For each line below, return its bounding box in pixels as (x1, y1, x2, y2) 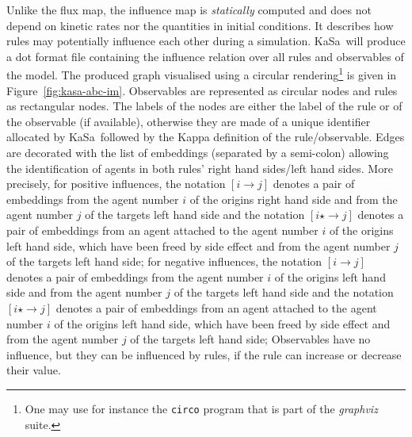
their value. (6, 362, 61, 378)
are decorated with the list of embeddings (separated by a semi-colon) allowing (6, 144, 389, 160)
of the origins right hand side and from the (189, 190, 398, 207)
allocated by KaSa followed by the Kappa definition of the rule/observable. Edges (6, 128, 405, 145)
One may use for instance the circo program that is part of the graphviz (25, 400, 378, 416)
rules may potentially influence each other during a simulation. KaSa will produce (6, 33, 406, 49)
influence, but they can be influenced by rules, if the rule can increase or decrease (6, 346, 402, 362)
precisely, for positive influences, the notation (6, 175, 226, 192)
